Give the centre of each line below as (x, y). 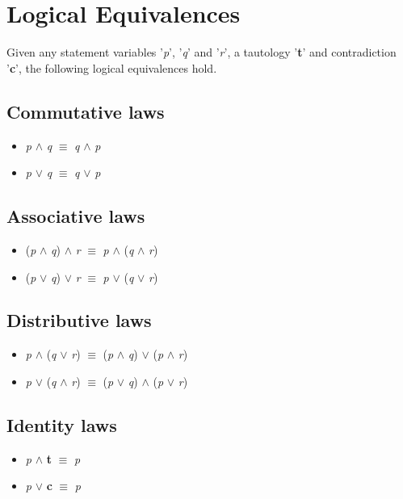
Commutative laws (86, 111)
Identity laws (62, 424)
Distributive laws (79, 320)
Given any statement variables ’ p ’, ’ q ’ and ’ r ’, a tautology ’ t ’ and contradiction (201, 52)
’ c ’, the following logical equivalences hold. (112, 67)
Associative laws (76, 216)
